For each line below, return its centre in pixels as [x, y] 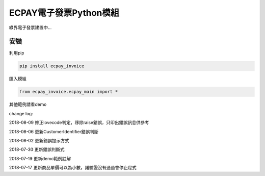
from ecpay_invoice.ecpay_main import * [68, 92]
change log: [21, 113]
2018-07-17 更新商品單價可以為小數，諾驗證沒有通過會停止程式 [73, 168]
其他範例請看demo [28, 104]
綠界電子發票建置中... [30, 27]
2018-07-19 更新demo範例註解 [40, 158]
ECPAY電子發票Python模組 [64, 13]
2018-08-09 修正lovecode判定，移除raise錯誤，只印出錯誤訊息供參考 [79, 123]
